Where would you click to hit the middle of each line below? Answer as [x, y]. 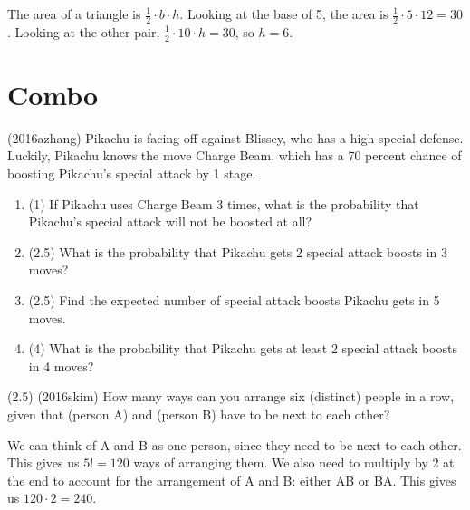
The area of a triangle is [74, 14]
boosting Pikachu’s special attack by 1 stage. [132, 173]
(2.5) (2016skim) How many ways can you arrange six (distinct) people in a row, [231, 396]
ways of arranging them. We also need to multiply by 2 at [294, 462]
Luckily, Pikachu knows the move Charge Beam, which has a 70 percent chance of [235, 155]
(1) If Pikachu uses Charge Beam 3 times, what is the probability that [224, 203]
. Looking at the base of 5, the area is [284, 14]
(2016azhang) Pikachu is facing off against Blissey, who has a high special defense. [235, 137]
